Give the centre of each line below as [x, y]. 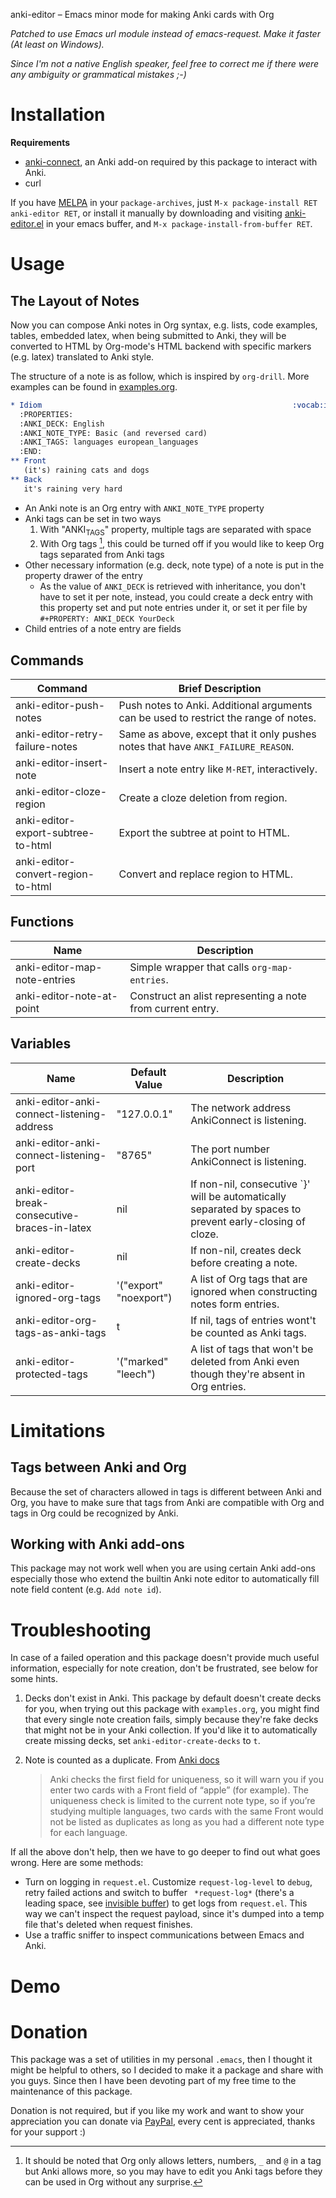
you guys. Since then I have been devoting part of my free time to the [153, 2081]
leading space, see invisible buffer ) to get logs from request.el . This [166, 1903]
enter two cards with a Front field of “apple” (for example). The [179, 1790]
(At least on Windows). [57, 44]
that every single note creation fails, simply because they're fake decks [171, 1720]
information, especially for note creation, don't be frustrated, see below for [164, 1668]
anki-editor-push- [60, 705]
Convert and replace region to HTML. [205, 874]
